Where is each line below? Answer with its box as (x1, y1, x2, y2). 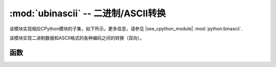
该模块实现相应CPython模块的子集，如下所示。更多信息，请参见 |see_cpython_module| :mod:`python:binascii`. (9, 26, 243, 32)
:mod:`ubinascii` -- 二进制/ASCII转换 (9, 8, 166, 19)
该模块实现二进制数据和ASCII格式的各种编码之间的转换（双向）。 (9, 35, 145, 41)
